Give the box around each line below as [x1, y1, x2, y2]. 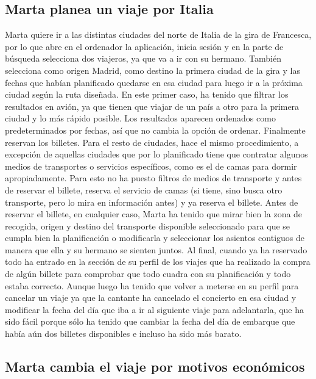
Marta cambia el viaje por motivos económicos [5, 357, 305, 376]
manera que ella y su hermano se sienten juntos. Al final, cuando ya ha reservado [5, 243, 307, 256]
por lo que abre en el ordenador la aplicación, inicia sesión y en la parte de [5, 40, 284, 52]
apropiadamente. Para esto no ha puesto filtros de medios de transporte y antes [5, 171, 302, 184]
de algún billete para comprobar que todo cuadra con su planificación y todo [5, 267, 291, 280]
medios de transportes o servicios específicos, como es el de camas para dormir [5, 159, 297, 172]
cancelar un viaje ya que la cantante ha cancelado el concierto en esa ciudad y [5, 291, 297, 304]
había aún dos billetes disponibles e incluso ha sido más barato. [5, 327, 242, 340]
